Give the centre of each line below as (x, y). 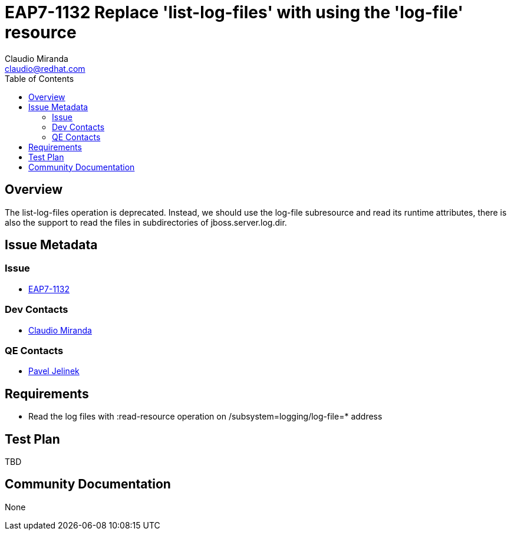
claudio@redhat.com (45, 68)
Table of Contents (39, 78)
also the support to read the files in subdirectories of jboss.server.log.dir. (146, 222)
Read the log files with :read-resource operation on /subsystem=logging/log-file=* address (205, 417)
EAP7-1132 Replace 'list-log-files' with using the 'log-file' (234, 12)
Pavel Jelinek (54, 371)
